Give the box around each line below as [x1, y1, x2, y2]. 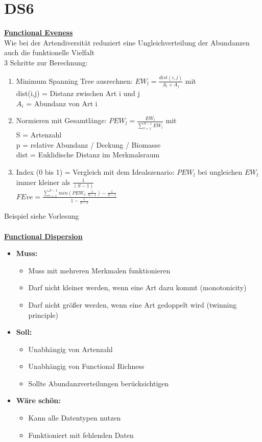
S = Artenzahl [16, 129, 62, 140]
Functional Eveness [4, 27, 73, 38]
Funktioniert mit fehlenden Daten [28, 429, 134, 440]
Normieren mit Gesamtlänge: [16, 115, 107, 126]
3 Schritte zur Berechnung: [4, 57, 88, 67]
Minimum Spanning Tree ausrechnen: [16, 75, 133, 86]
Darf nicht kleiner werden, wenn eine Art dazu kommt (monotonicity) [28, 282, 247, 293]
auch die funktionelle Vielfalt [4, 47, 94, 58]
